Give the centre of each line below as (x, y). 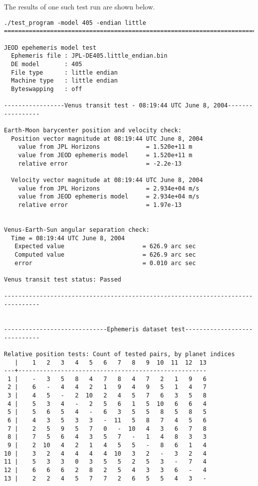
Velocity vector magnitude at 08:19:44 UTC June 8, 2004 (107, 180)
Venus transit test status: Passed (63, 279)
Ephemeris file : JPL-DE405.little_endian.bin (89, 56)
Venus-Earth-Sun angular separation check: (77, 230)
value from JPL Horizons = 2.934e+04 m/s (109, 188)
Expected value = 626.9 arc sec (105, 246)
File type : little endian (64, 72)
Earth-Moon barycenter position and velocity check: (93, 131)
